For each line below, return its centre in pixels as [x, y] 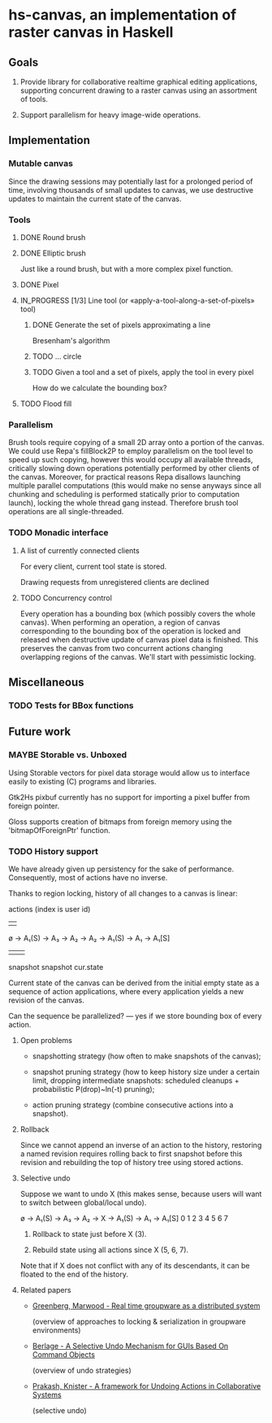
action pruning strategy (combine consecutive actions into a [133, 1105]
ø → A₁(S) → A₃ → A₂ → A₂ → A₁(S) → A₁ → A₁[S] [89, 938]
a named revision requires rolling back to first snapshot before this [131, 1154]
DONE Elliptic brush [53, 253]
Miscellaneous [46, 682]
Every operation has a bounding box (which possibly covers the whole [138, 613]
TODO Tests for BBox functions [71, 705]
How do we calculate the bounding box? [99, 387]
